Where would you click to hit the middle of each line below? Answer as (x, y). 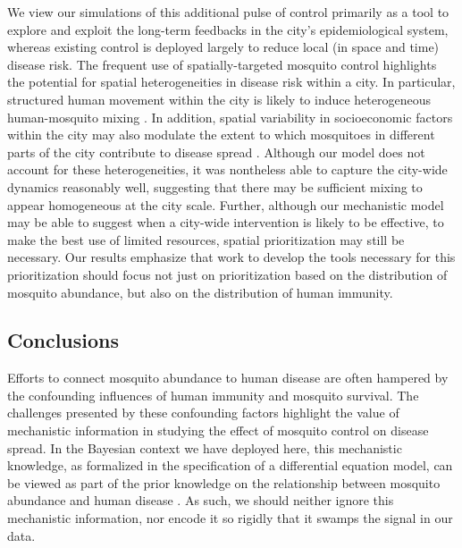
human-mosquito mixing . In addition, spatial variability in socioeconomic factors (230, 117)
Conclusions (63, 340)
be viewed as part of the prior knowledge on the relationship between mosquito (224, 482)
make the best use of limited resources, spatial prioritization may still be (206, 239)
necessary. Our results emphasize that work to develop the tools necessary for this (231, 257)
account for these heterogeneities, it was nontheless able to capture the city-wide (227, 169)
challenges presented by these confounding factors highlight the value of (203, 413)
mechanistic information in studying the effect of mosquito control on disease (218, 430)
